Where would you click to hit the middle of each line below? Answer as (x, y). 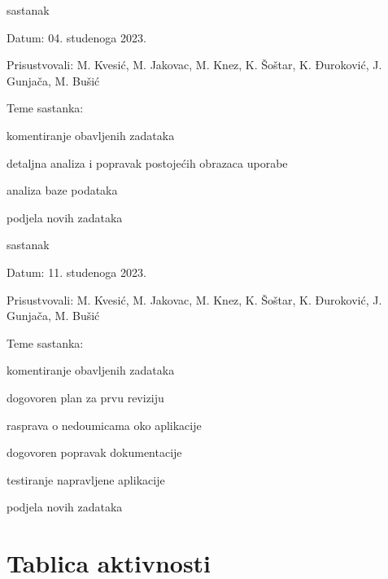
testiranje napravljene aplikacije (86, 479)
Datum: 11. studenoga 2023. (76, 272)
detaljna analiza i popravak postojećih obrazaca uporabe (147, 162)
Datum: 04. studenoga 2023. (76, 37)
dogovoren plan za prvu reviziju (85, 397)
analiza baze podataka (62, 190)
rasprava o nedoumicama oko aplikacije (104, 425)
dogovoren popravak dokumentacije (94, 452)
